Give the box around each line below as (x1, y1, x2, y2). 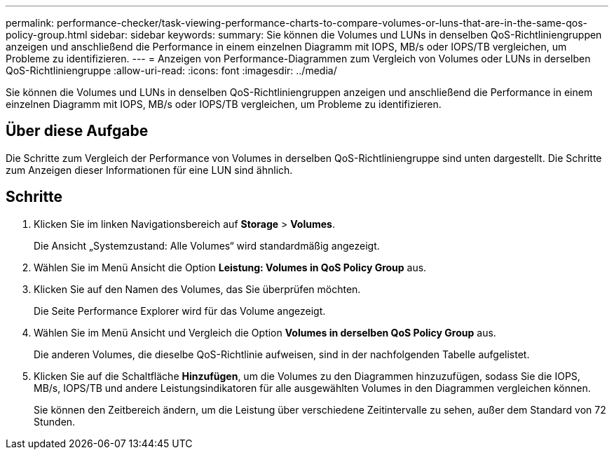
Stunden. (34, 415, 76, 428)
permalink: (6, 17, 55, 29)
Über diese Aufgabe (6, 122, 149, 140)
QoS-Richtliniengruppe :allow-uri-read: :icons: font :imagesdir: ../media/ (6, 64, 337, 76)
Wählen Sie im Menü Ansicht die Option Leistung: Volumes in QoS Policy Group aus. (34, 261, 427, 273)
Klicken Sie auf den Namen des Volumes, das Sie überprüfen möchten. (34, 283, 361, 295)
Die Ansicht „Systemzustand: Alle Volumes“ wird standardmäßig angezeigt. (34, 239, 380, 252)
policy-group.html (6, 29, 88, 41)
